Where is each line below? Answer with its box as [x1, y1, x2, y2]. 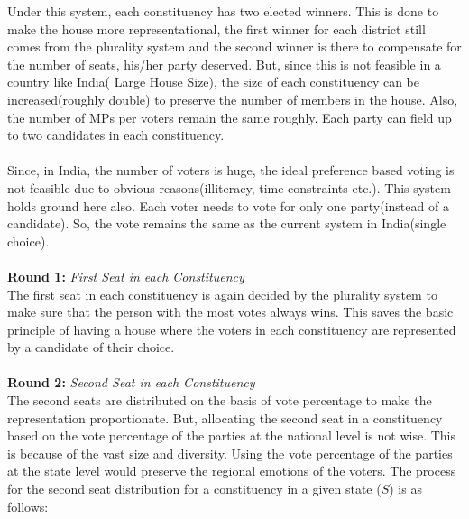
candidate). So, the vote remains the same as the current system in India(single [7, 214, 446, 233]
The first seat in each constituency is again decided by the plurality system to [7, 284, 437, 303]
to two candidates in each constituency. [7, 125, 225, 144]
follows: [7, 496, 49, 515]
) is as [389, 479, 422, 498]
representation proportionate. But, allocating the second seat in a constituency [7, 408, 443, 427]
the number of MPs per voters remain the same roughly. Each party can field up [7, 107, 452, 126]
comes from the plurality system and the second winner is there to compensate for [7, 37, 462, 56]
